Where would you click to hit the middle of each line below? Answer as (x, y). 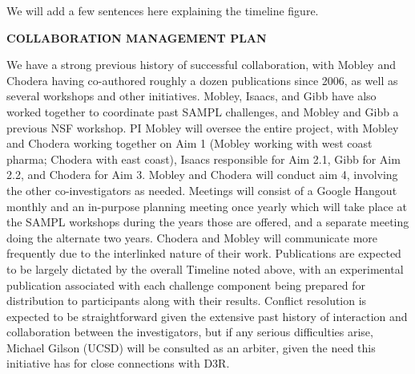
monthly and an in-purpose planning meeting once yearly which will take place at (207, 206)
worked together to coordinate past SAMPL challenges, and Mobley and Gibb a (203, 111)
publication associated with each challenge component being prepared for (186, 285)
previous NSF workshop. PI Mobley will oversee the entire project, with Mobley (203, 127)
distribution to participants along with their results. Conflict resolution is (187, 301)
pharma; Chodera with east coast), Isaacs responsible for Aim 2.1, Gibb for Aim (203, 159)
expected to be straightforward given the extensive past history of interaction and (207, 316)
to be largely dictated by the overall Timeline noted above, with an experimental (205, 268)
